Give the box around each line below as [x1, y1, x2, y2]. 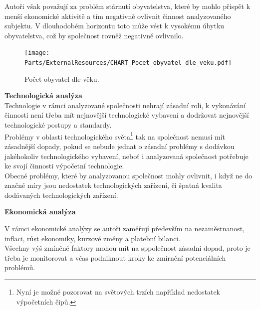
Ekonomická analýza [4, 206, 76, 217]
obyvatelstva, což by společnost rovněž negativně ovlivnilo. [4, 30, 184, 40]
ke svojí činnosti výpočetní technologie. [4, 160, 124, 171]
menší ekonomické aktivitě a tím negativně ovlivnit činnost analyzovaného [4, 10, 231, 21]
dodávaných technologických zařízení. [4, 189, 118, 200]
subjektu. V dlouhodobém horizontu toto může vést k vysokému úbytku [4, 20, 225, 31]
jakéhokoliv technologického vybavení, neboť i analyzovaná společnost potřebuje [4, 151, 249, 161]
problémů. [4, 262, 35, 273]
